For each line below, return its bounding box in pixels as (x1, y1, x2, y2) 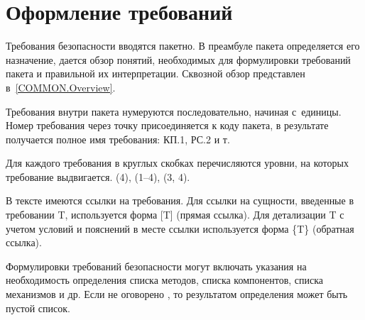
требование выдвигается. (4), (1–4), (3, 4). (6, 169, 190, 184)
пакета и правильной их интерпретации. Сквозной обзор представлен (6, 66, 305, 81)
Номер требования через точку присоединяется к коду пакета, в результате (6, 118, 329, 133)
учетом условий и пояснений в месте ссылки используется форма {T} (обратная (6, 221, 354, 236)
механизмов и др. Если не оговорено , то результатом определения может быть (6, 287, 348, 302)
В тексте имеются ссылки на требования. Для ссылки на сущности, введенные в (6, 193, 354, 208)
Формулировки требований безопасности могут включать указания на (6, 258, 307, 273)
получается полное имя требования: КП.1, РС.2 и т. (6, 131, 230, 146)
